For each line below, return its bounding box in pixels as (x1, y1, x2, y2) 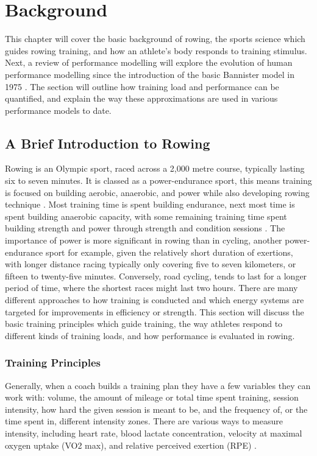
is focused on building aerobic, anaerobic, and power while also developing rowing (5, 186, 310, 198)
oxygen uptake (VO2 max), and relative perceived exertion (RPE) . (5, 438, 257, 451)
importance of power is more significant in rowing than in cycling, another (5, 234, 282, 247)
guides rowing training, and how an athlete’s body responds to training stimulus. (5, 44, 307, 57)
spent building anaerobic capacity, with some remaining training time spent (5, 209, 287, 222)
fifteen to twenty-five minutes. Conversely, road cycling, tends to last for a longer (5, 269, 307, 282)
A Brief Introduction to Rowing (5, 133, 210, 152)
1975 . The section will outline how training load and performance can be (5, 80, 279, 93)
